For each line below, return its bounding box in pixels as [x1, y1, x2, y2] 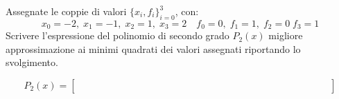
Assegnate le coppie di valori [6, 4, 127, 18]
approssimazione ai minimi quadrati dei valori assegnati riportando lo [6, 41, 301, 56]
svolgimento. [6, 55, 58, 69]
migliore [268, 28, 303, 43]
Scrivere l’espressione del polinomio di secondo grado [6, 28, 229, 43]
